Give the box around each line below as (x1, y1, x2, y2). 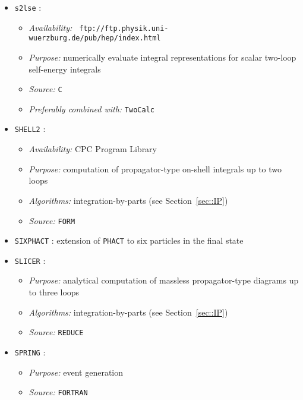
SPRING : (14, 345, 46, 358)
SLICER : (14, 254, 46, 266)
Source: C (29, 83, 62, 95)
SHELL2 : (14, 122, 46, 135)
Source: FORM (29, 214, 75, 226)
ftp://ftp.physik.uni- (79, 24, 169, 33)
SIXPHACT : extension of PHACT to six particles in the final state (14, 234, 244, 247)
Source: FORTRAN (29, 386, 88, 398)
